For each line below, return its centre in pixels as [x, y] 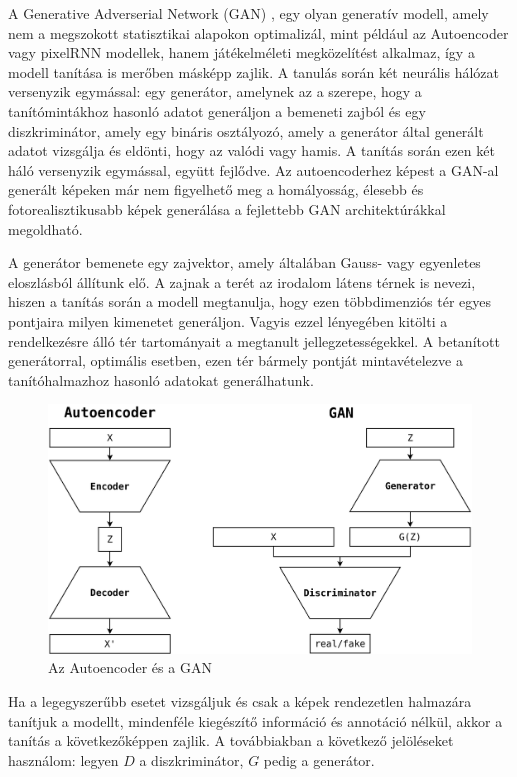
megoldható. [45, 228]
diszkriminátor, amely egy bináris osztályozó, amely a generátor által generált [246, 130]
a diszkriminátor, [191, 759]
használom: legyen [63, 759]
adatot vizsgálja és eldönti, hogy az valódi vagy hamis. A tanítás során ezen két [251, 150]
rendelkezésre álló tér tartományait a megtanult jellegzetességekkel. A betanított [254, 340]
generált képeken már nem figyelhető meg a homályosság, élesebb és [216, 189]
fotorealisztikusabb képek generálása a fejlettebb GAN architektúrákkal [227, 208]
